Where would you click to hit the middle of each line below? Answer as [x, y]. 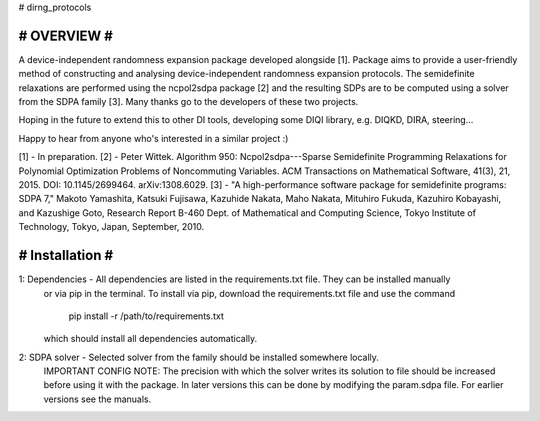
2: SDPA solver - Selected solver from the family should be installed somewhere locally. [199, 357]
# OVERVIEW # [66, 35]
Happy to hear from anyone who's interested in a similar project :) [153, 138]
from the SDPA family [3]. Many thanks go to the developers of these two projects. [188, 102]
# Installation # [66, 255]
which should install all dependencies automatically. [150, 339]
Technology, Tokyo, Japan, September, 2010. [111, 227]
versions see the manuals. [97, 399]
